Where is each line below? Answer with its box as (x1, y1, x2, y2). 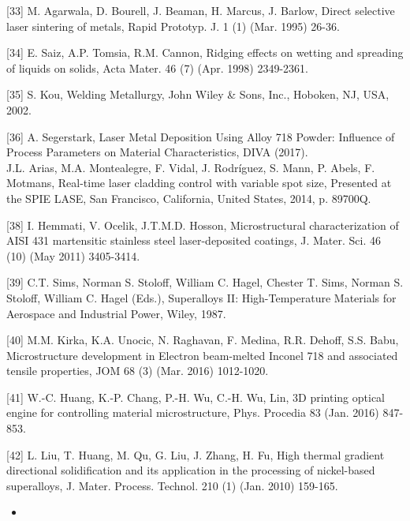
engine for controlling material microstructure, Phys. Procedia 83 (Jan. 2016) (6, 404, 379, 421)
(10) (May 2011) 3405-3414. (6, 247, 140, 264)
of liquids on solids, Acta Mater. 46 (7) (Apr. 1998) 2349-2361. (6, 59, 308, 76)
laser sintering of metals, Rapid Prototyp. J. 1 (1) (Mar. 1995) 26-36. (6, 17, 340, 34)
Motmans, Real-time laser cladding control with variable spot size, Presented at (6, 174, 392, 191)
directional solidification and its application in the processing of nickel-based (6, 462, 375, 478)
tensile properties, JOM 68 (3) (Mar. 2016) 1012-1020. (6, 362, 269, 379)
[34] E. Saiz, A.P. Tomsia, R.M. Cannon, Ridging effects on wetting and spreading (6, 44, 404, 61)
